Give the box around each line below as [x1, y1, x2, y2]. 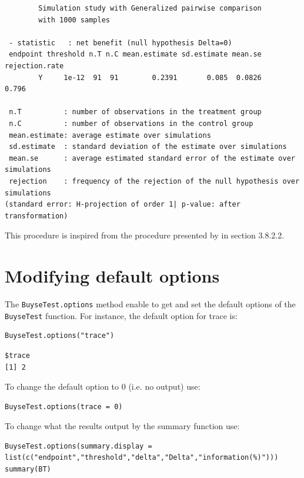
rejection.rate [5, 61, 64, 70]
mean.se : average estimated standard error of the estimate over [9, 154, 295, 162]
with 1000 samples [38, 15, 110, 24]
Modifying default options [5, 264, 220, 288]
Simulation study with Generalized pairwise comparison [38, 4, 262, 12]
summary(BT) [5, 465, 51, 474]
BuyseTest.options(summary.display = [5, 442, 152, 450]
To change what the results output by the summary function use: [5, 420, 240, 432]
